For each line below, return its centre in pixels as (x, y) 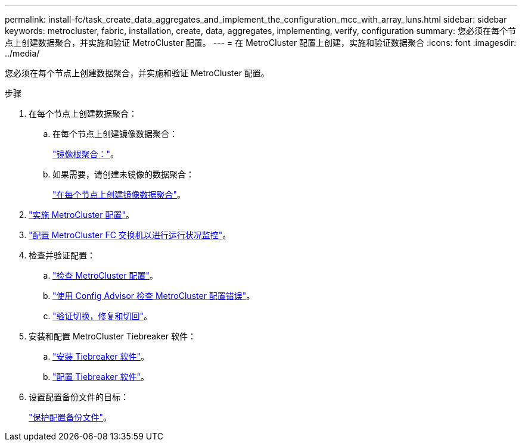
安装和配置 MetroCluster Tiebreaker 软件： (112, 336)
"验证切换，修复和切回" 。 (102, 316)
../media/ (22, 53)
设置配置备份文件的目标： (79, 397)
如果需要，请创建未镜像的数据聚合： (123, 174)
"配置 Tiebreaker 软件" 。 (101, 377)
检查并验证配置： (62, 255)
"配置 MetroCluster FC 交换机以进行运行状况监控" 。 (130, 235)
